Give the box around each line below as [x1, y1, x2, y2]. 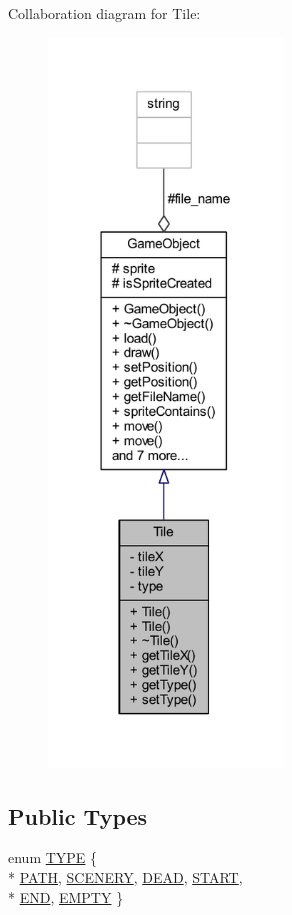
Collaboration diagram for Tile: [8, 3, 201, 23]
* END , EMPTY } [8, 886, 124, 907]
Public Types [8, 800, 148, 831]
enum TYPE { [8, 847, 98, 868]
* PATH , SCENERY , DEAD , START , [8, 867, 243, 888]
